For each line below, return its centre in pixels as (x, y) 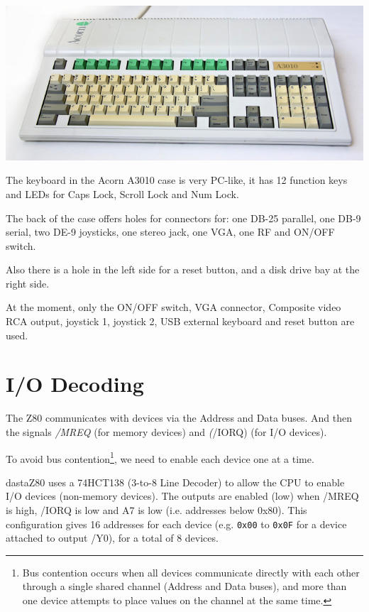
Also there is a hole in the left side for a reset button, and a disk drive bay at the (183, 269)
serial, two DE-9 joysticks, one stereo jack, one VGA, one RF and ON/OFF (170, 232)
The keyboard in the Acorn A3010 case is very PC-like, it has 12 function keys (177, 180)
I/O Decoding (75, 384)
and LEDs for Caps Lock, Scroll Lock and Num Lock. (122, 193)
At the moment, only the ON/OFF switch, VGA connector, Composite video (174, 307)
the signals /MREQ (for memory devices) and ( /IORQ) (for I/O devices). (166, 431)
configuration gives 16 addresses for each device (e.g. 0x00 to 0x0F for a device (176, 524)
